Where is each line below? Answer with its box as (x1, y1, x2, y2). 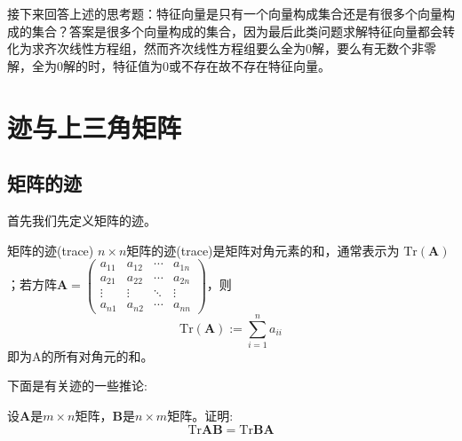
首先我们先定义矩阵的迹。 (7, 210, 156, 229)
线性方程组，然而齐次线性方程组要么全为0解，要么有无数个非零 (68, 39, 436, 58)
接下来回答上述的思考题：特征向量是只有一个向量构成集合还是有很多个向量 (7, 4, 442, 22)
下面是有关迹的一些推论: (7, 376, 147, 395)
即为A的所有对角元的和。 (7, 346, 154, 365)
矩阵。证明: (167, 406, 234, 425)
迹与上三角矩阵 (7, 108, 182, 145)
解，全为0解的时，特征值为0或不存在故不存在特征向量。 (7, 56, 331, 75)
